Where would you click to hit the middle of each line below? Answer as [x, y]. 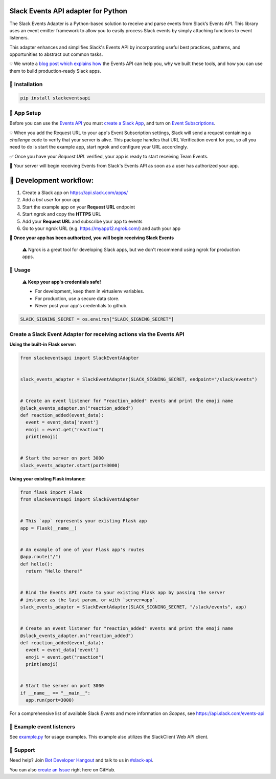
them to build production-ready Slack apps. [55, 71]
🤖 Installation [26, 84]
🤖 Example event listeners [42, 726]
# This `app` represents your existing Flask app [84, 521]
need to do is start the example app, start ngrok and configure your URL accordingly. [99, 147]
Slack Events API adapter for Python [68, 11]
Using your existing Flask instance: [48, 478]
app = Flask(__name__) [49, 528]
